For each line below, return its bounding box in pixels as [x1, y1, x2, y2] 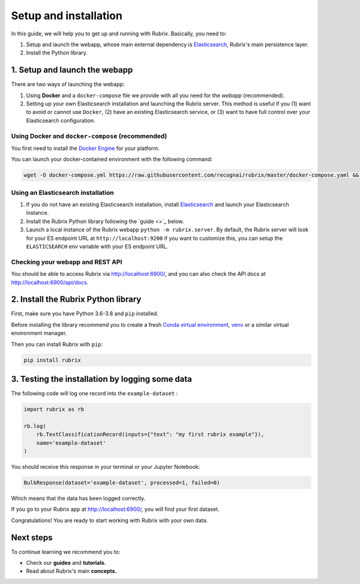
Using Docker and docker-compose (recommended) [11, 132, 167, 140]
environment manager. [11, 330, 67, 337]
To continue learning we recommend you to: [11, 548, 121, 555]
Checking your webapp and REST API [11, 258, 122, 266]
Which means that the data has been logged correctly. [11, 495, 146, 502]
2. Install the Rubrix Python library [11, 294, 142, 305]
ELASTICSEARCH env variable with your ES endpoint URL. [26, 243, 168, 250]
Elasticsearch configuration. [26, 117, 95, 124]
